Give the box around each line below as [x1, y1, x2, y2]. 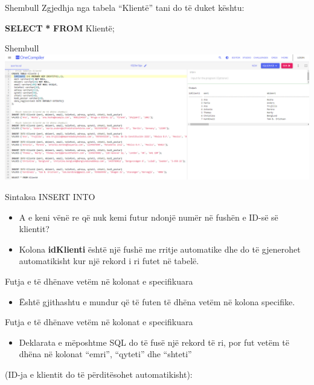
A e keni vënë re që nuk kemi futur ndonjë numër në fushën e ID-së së [19, 210, 278, 223]
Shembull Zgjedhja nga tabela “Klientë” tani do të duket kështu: [5, 1, 245, 13]
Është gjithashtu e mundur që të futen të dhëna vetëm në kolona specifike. [19, 295, 295, 308]
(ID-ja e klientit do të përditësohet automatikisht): [5, 368, 193, 381]
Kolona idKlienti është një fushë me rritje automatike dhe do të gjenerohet [19, 242, 301, 255]
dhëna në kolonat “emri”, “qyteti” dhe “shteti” [19, 348, 192, 360]
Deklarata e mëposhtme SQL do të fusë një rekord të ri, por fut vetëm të [19, 335, 289, 348]
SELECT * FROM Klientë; [5, 21, 115, 34]
